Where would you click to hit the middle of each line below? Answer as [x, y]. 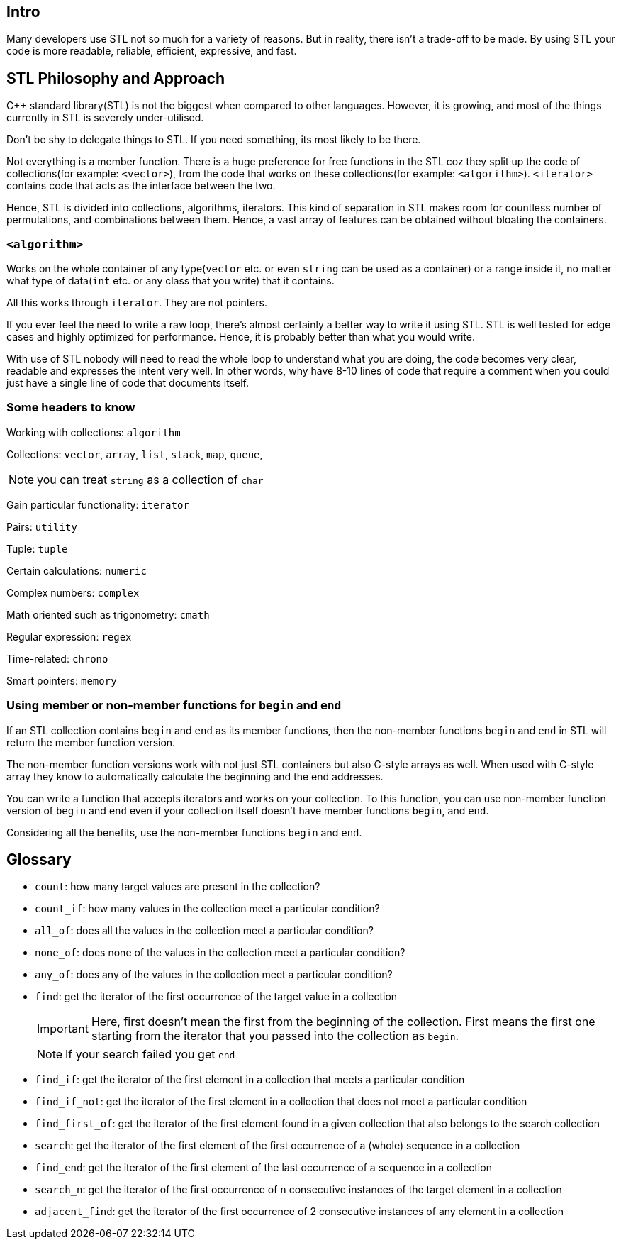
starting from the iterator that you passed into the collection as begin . [275, 1036]
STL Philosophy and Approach [116, 78]
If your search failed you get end [150, 1055]
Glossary [39, 859]
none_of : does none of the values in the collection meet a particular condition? [220, 953]
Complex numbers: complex [73, 592]
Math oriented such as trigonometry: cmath [108, 614]
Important [63, 1029]
